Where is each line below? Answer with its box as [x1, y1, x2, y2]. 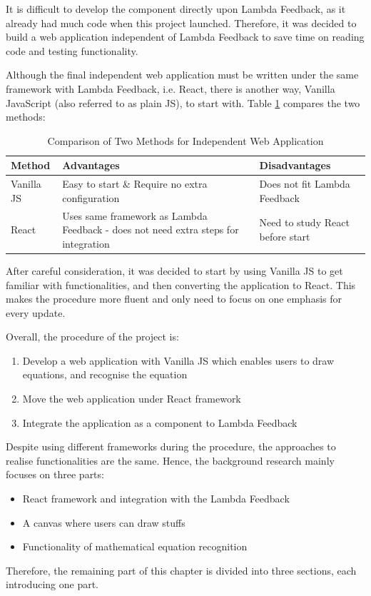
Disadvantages [259, 158, 331, 173]
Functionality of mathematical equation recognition [22, 539, 248, 554]
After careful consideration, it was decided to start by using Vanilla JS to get [6, 263, 343, 278]
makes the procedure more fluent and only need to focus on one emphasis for [6, 291, 342, 306]
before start [259, 229, 310, 244]
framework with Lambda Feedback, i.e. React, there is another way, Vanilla [6, 81, 335, 96]
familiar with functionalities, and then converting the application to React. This [6, 277, 356, 292]
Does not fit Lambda [259, 176, 350, 191]
